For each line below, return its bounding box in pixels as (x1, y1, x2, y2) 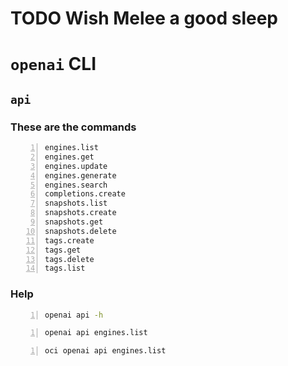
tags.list (44, 263, 86, 274)
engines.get (44, 152, 95, 162)
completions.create (44, 189, 126, 199)
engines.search (44, 180, 108, 190)
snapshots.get (44, 217, 104, 227)
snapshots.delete (44, 226, 117, 236)
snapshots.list (44, 198, 108, 209)
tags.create (44, 235, 95, 246)
